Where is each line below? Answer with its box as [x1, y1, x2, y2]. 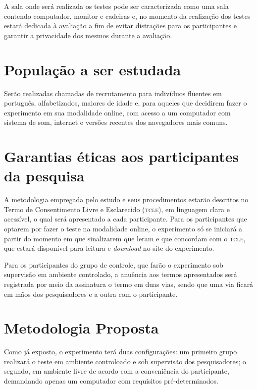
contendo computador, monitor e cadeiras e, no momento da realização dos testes [4, 10, 251, 21]
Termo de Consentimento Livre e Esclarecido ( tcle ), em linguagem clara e [4, 204, 230, 214]
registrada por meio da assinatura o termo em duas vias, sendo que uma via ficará [4, 278, 254, 289]
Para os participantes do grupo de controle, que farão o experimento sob [4, 259, 223, 270]
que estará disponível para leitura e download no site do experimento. [4, 243, 214, 253]
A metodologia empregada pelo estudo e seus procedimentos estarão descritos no [4, 194, 249, 205]
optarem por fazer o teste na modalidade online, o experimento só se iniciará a [4, 223, 243, 233]
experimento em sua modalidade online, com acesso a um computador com [4, 107, 231, 117]
